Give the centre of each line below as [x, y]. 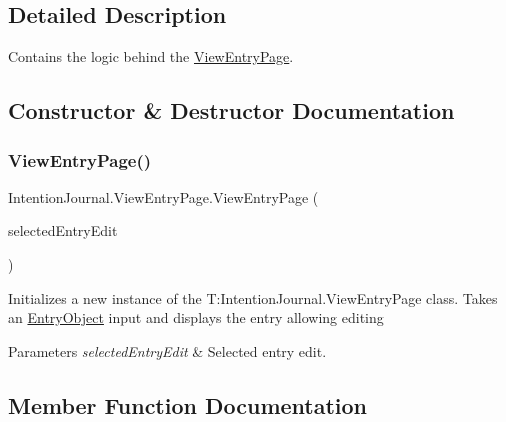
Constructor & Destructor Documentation [231, 110]
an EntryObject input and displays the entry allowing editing [196, 317]
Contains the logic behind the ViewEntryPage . [151, 56]
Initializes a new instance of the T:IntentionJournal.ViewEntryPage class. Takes [253, 297]
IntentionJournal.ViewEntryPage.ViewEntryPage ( [163, 196]
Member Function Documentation [188, 404]
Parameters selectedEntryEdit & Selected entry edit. [167, 350]
